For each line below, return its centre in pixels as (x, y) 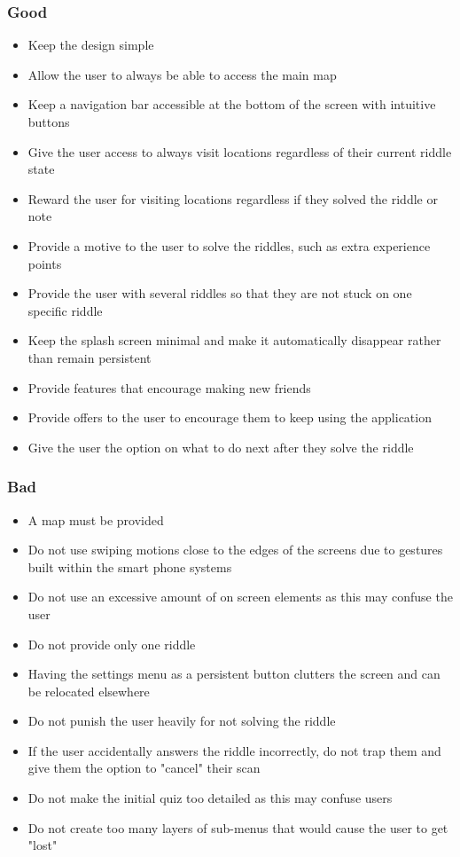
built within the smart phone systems (130, 566)
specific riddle (65, 310)
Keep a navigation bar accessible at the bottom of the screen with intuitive (232, 104)
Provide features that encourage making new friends (169, 387)
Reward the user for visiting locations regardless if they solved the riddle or (233, 198)
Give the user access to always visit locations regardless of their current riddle (240, 151)
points (45, 263)
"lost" (43, 845)
